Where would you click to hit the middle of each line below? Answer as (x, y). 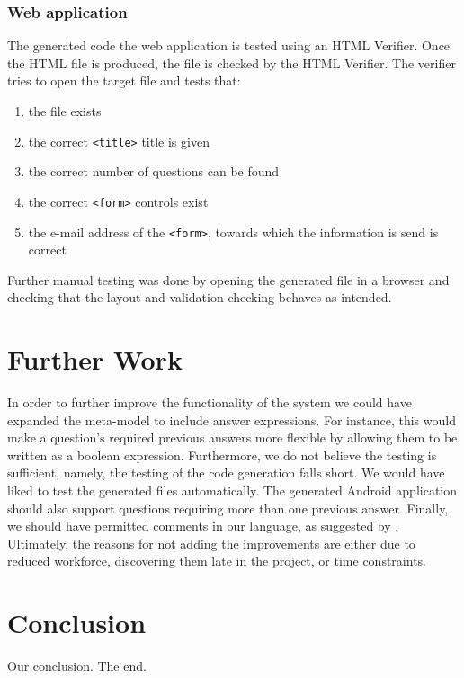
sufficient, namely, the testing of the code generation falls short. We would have (226, 473)
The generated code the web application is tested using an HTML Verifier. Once (229, 45)
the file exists (65, 111)
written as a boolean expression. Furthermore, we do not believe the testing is (222, 455)
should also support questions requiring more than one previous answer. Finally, (228, 508)
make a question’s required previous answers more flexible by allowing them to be (232, 437)
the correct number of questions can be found (154, 171)
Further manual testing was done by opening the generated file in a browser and (228, 279)
